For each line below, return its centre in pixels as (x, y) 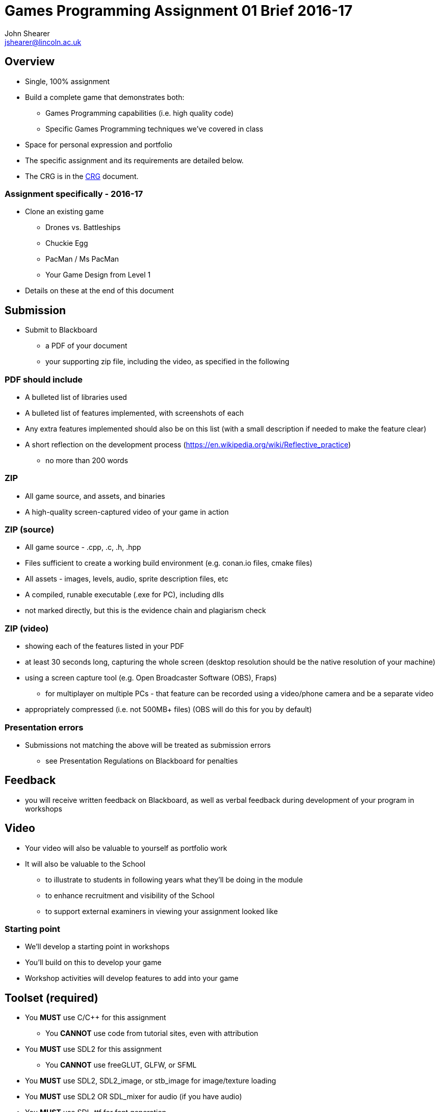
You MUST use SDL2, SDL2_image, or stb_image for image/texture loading (151, 1081)
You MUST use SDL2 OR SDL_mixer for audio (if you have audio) (134, 1097)
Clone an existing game (64, 212)
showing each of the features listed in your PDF (105, 646)
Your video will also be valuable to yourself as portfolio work (126, 848)
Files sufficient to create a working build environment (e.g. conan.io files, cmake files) (169, 563)
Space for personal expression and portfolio (99, 144)
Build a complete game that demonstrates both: (105, 97)
